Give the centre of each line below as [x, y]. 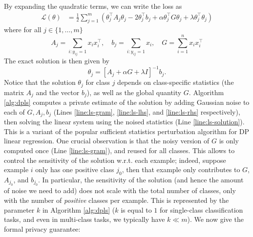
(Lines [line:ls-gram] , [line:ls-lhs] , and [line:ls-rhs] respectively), [147, 111]
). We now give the [215, 219]
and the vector [58, 92]
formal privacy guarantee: [42, 228]
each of [14, 111]
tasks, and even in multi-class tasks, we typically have [84, 219]
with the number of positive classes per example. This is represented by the [116, 200]
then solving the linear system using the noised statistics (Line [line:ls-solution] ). [124, 122]
